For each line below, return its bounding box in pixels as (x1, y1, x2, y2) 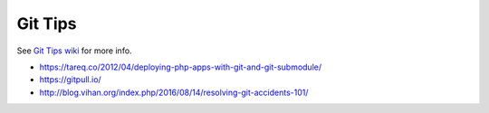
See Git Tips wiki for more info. (16, 45, 132, 56)
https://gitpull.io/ (39, 74, 101, 85)
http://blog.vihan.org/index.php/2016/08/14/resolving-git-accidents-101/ (39, 87, 309, 98)
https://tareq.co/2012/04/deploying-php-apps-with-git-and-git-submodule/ (39, 61, 321, 72)
